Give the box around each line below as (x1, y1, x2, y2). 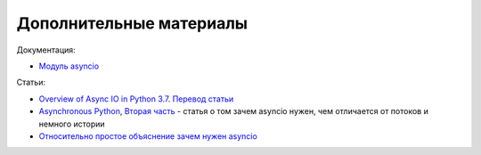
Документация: (16, 45, 76, 55)
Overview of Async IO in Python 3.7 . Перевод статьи (38, 94, 234, 104)
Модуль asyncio (38, 61, 100, 71)
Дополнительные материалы (16, 13, 249, 33)
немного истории (38, 118, 106, 129)
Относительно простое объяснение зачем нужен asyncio (38, 130, 257, 142)
